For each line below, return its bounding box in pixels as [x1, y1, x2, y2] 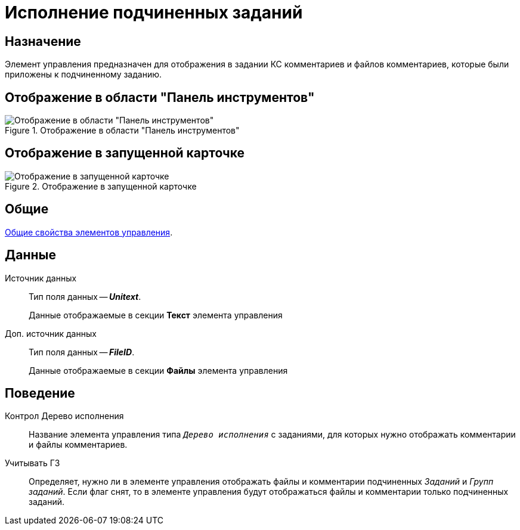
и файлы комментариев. [29, 439, 128, 450]
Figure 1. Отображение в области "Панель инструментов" [5, 125, 240, 136]
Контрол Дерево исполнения [5, 411, 124, 421]
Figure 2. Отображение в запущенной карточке [5, 181, 197, 191]
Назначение [5, 33, 81, 49]
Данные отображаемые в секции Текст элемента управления [29, 309, 283, 320]
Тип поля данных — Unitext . [29, 291, 141, 302]
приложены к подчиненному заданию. [5, 69, 162, 80]
